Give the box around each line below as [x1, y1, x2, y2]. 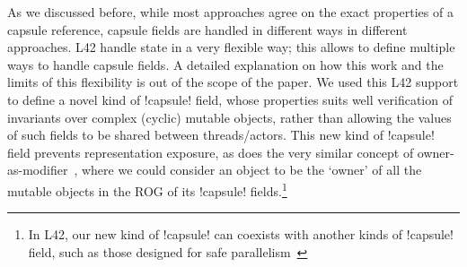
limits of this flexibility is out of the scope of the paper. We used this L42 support [7, 73, 459, 91]
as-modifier [7, 160, 68, 179]
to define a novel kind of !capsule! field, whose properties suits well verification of [7, 90, 453, 108]
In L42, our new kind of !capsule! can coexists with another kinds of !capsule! [28, 225, 454, 244]
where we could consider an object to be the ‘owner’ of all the [81, 160, 422, 179]
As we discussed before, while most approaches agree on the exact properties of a [7, 3, 454, 21]
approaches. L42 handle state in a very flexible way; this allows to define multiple [7, 38, 455, 56]
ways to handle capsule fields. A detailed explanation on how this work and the [7, 55, 444, 73]
